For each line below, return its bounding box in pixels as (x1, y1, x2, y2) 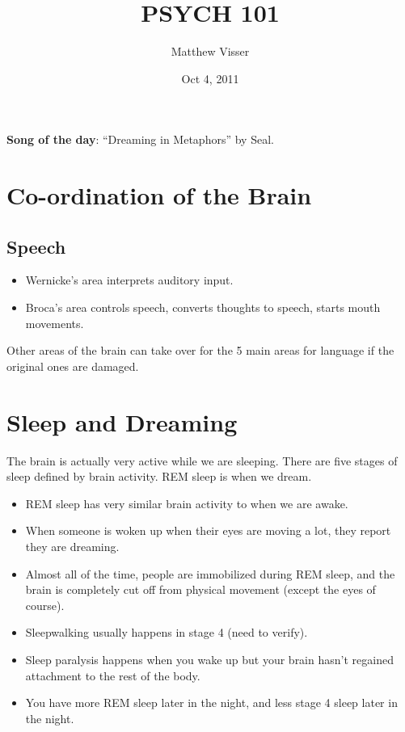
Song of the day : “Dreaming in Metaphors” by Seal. (6, 131, 274, 148)
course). (25, 596, 65, 613)
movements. (25, 314, 84, 331)
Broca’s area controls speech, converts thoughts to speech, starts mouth (25, 299, 381, 316)
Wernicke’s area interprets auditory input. (25, 271, 234, 288)
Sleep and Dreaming (6, 405, 238, 438)
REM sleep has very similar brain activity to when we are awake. (25, 494, 348, 511)
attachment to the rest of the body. (25, 667, 200, 684)
